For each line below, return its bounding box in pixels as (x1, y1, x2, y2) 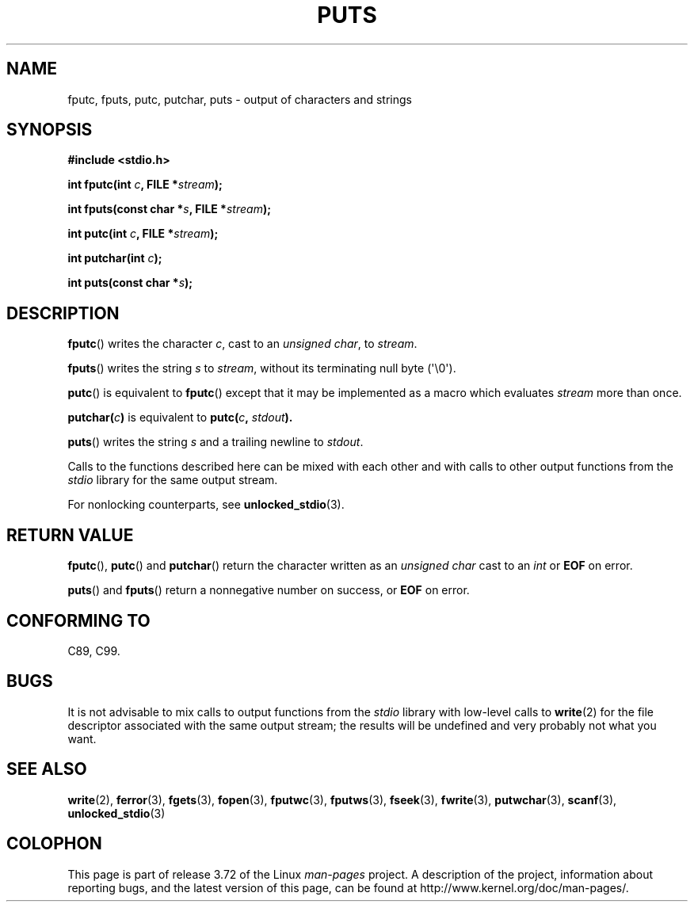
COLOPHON (6, 834, 102, 854)
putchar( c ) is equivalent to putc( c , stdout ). (67, 410, 293, 425)
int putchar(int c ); (67, 251, 162, 265)
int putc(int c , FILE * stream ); (67, 227, 219, 241)
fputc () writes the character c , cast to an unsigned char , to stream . (67, 337, 418, 351)
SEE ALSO (6, 759, 87, 780)
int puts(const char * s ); (67, 276, 193, 290)
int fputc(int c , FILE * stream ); (67, 177, 223, 192)
